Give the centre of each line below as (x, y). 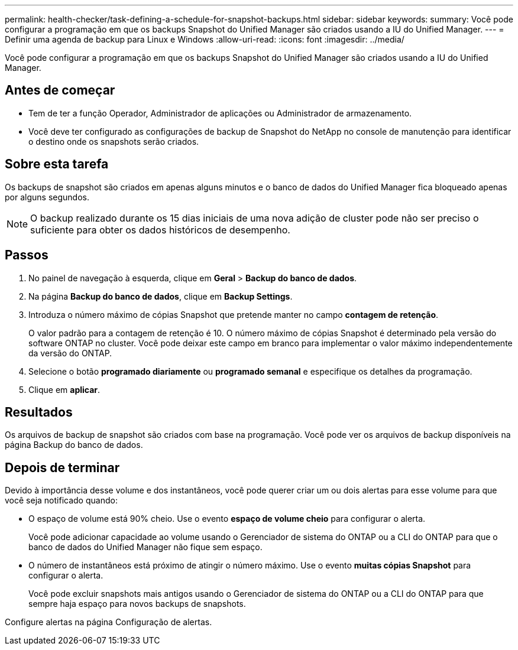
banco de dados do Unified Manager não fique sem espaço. (145, 547)
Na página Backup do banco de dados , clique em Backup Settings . (161, 296)
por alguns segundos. (47, 197)
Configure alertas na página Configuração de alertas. (109, 622)
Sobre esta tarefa (57, 164)
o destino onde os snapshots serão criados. (114, 141)
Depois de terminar (62, 467)
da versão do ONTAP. (70, 353)
